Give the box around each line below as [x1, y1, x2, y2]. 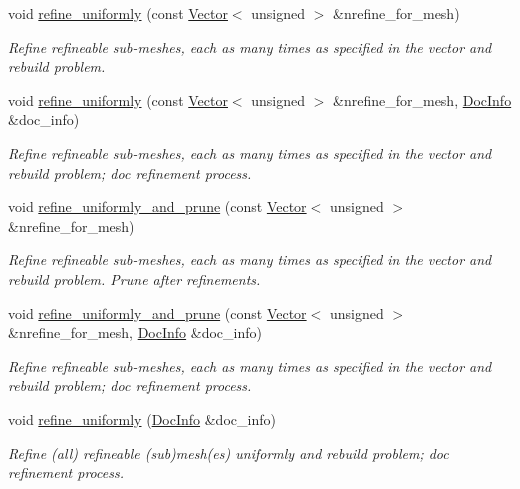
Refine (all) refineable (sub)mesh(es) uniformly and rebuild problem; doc [8, 442, 449, 463]
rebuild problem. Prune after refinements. [8, 268, 261, 289]
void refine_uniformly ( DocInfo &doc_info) [8, 408, 276, 429]
